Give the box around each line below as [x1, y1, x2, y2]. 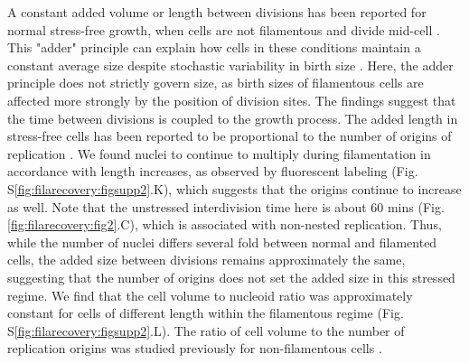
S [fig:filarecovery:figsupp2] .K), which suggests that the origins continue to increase [7, 179, 462, 198]
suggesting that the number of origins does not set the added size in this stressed [7, 267, 455, 286]
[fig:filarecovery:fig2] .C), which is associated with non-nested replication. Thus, [7, 215, 442, 234]
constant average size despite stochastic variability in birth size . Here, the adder [7, 55, 454, 74]
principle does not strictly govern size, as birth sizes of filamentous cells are [7, 73, 424, 92]
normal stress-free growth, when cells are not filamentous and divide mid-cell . [7, 20, 440, 39]
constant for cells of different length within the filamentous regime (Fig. [7, 303, 404, 322]
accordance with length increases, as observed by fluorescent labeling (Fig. [7, 162, 418, 181]
